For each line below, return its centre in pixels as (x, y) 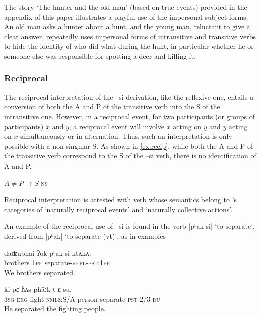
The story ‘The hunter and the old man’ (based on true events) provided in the (126, 7)
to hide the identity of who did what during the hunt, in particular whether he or (129, 46)
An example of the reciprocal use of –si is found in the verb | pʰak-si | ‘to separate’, (129, 226)
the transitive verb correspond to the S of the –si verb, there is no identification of (130, 156)
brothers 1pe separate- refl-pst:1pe (57, 263)
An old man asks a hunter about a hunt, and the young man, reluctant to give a (127, 26)
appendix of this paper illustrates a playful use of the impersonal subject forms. (126, 16)
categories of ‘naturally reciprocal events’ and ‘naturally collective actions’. (118, 209)
